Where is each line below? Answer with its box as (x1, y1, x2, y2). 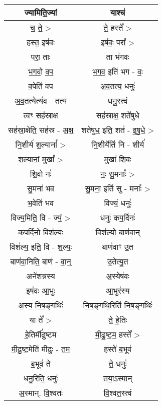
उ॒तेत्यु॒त (107, 255, 128, 267)
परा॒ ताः (31, 51, 51, 62)
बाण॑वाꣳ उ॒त (102, 241, 133, 252)
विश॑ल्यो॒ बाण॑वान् (95, 226, 140, 238)
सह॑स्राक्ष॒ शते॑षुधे (96, 109, 139, 121)
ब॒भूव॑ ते (31, 358, 51, 369)
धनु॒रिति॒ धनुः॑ (23, 372, 58, 384)
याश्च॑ (110, 7, 125, 18)
